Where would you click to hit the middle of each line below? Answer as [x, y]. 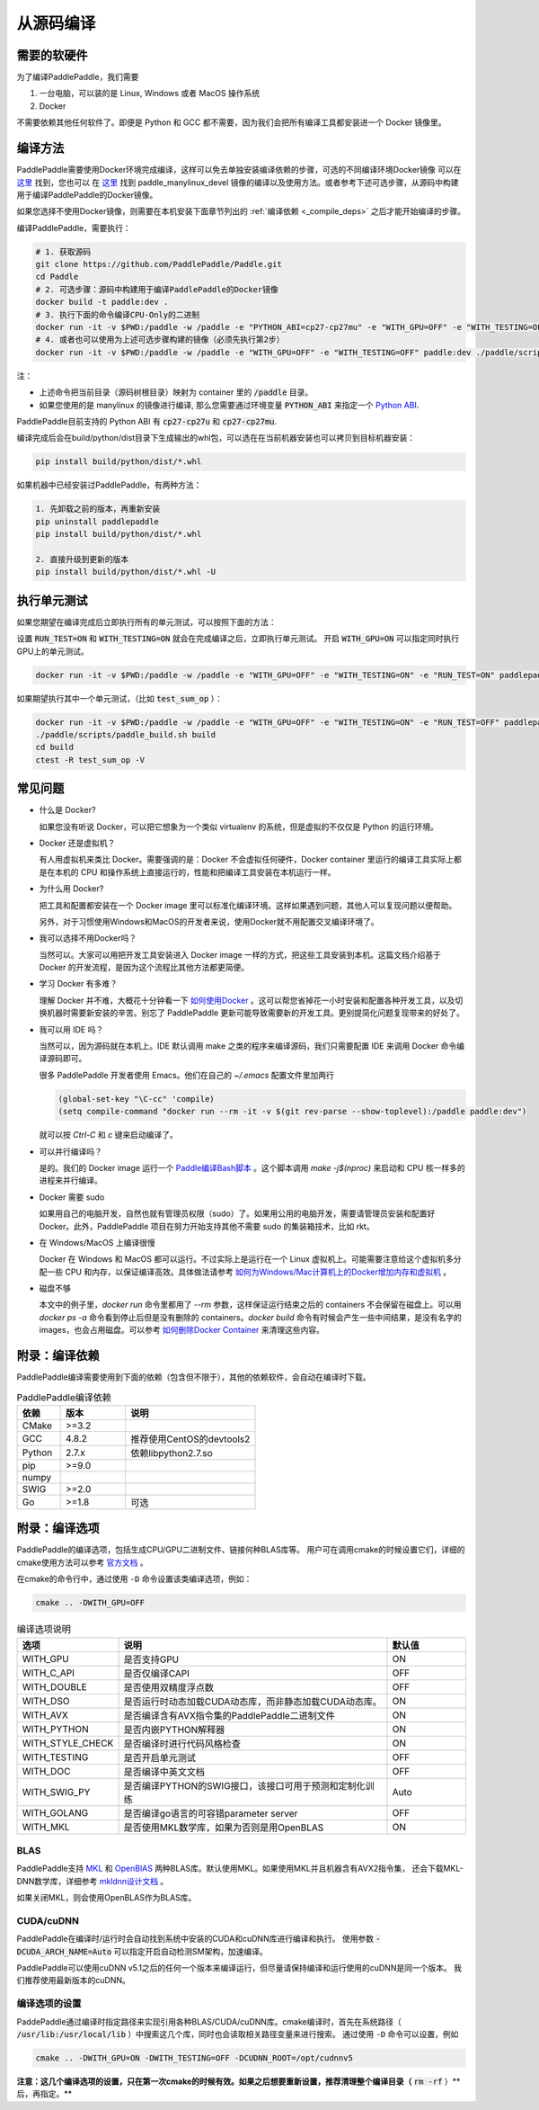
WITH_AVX [45, 1715]
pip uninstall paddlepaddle [97, 521]
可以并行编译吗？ [71, 1151]
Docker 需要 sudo [72, 1197]
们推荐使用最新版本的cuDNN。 [73, 1980]
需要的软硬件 [52, 55]
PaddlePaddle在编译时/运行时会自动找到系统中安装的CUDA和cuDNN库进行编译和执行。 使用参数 [195, 1939]
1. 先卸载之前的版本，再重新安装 [98, 509]
